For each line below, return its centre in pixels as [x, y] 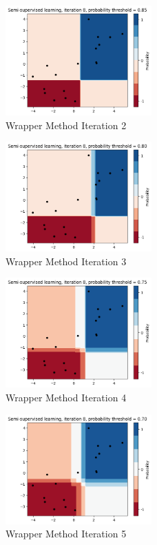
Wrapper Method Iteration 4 [66, 397]
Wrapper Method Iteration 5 [66, 534]
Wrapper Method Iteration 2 [66, 125]
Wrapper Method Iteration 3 [66, 261]
